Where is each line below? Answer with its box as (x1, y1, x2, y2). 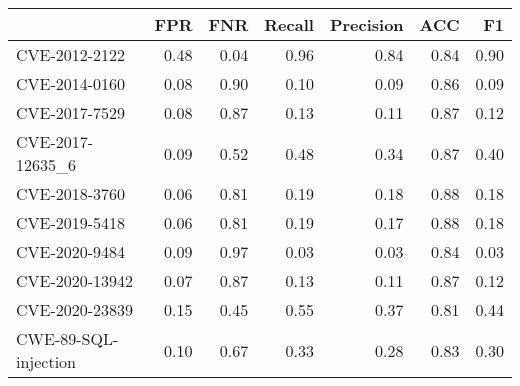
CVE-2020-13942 (16, 269, 134, 292)
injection (16, 350, 77, 373)
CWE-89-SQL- (16, 327, 119, 350)
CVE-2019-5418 (16, 211, 126, 234)
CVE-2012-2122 (16, 43, 126, 66)
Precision (329, 13, 404, 36)
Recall (264, 13, 314, 36)
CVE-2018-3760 (16, 182, 126, 205)
